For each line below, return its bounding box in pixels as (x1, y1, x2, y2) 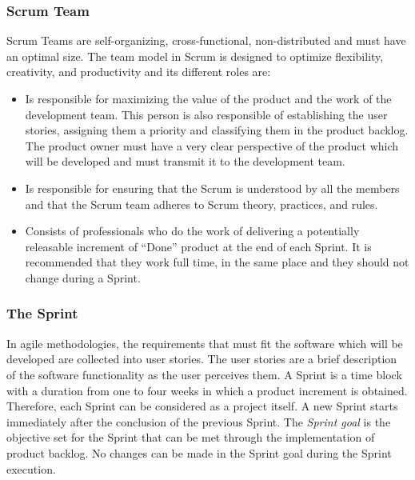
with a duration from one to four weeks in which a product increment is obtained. (6, 382, 408, 398)
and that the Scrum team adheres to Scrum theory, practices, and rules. (25, 195, 378, 212)
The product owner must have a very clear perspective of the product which (25, 137, 399, 154)
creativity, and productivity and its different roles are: (6, 63, 271, 80)
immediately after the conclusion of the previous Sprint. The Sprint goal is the (6, 413, 391, 430)
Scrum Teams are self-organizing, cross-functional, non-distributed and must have (6, 32, 406, 49)
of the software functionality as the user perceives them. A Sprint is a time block (6, 366, 402, 382)
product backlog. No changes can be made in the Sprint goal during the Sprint (6, 444, 392, 461)
